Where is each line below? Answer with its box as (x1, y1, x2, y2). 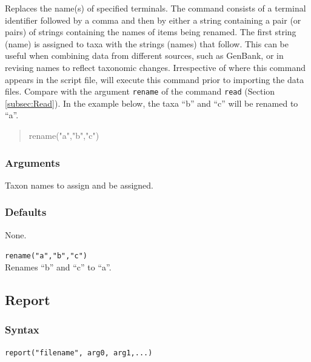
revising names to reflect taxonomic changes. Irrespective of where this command (5, 61, 306, 73)
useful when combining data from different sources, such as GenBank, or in (5, 49, 284, 62)
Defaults (5, 204, 47, 220)
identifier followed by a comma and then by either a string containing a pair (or (5, 13, 301, 26)
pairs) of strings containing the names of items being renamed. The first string (5, 25, 296, 38)
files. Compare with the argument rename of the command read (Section (5, 85, 275, 98)
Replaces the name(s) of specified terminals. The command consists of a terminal (5, 2, 306, 14)
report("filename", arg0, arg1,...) (5, 349, 153, 358)
